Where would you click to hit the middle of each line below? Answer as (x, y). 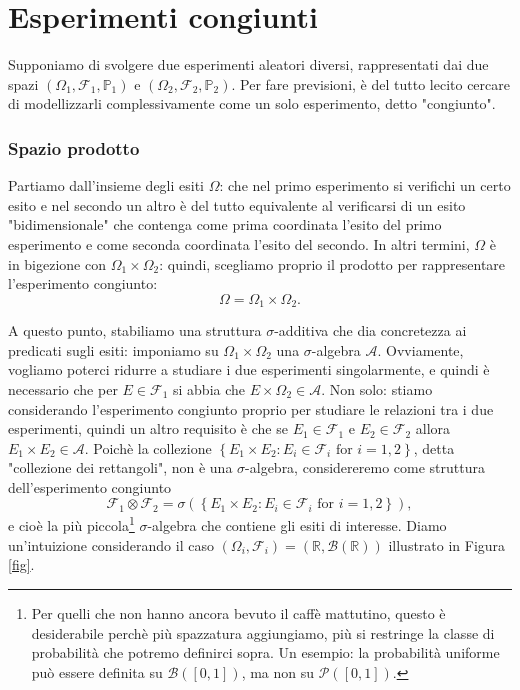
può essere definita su (97, 671)
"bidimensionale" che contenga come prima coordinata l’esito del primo (225, 224)
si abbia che (209, 388)
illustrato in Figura (447, 544)
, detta (434, 447)
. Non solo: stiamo (377, 388)
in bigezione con (57, 263)
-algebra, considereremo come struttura (365, 467)
